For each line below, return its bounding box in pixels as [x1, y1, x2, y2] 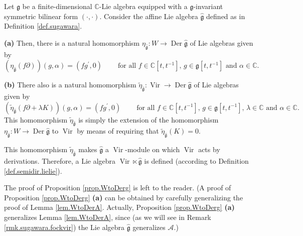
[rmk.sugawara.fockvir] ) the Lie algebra [4, 221, 125, 232]
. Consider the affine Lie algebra [99, 11, 198, 21]
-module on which [125, 144, 180, 155]
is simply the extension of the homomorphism [78, 114, 219, 125]
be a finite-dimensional [22, 1, 92, 11]
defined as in [206, 11, 245, 21]
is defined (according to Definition [144, 155, 249, 166]
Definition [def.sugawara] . [4, 21, 82, 31]
